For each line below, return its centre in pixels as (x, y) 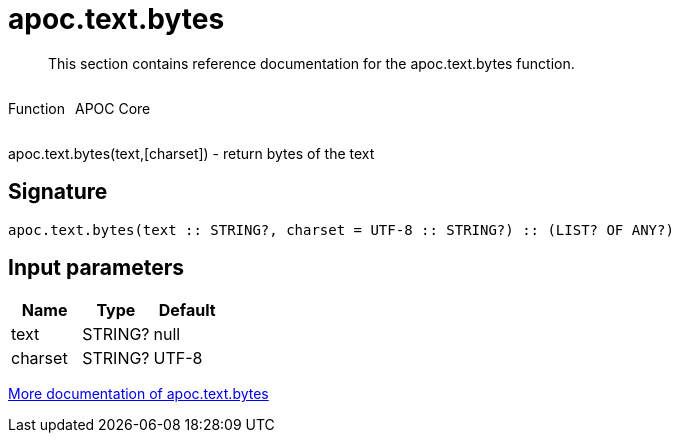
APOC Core (112, 108)
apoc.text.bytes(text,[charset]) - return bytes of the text (191, 153)
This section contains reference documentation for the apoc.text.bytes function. (311, 63)
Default (187, 310)
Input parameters (96, 268)
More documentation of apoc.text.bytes (138, 394)
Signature (58, 192)
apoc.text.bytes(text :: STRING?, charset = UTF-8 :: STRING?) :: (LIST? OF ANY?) (341, 229)
